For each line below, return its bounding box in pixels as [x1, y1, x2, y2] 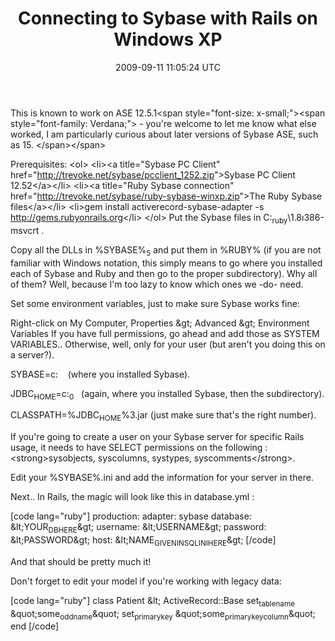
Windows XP [113, 28, 223, 51]
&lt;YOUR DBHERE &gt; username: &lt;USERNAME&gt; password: [10, 521, 267, 535]
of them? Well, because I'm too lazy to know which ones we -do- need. [10, 278, 304, 290]
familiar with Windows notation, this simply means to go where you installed [10, 257, 323, 269]
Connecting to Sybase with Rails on [17, 7, 319, 30]
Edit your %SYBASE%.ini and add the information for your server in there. [10, 472, 314, 484]
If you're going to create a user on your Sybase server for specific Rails [10, 431, 305, 443]
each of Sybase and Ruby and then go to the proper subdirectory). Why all [10, 267, 318, 279]
